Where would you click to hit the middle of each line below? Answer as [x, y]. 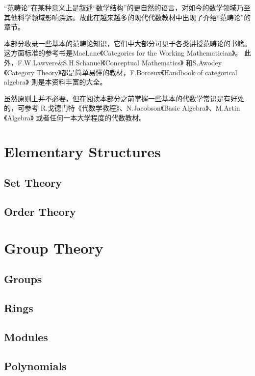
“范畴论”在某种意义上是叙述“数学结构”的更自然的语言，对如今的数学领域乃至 [127, 7]
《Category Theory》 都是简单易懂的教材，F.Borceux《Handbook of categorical [121, 72]
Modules [26, 336]
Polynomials [35, 365]
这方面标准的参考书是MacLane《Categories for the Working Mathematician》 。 [123, 53]
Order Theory [40, 212]
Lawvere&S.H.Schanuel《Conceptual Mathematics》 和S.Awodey [127, 62]
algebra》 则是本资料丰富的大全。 [55, 82]
